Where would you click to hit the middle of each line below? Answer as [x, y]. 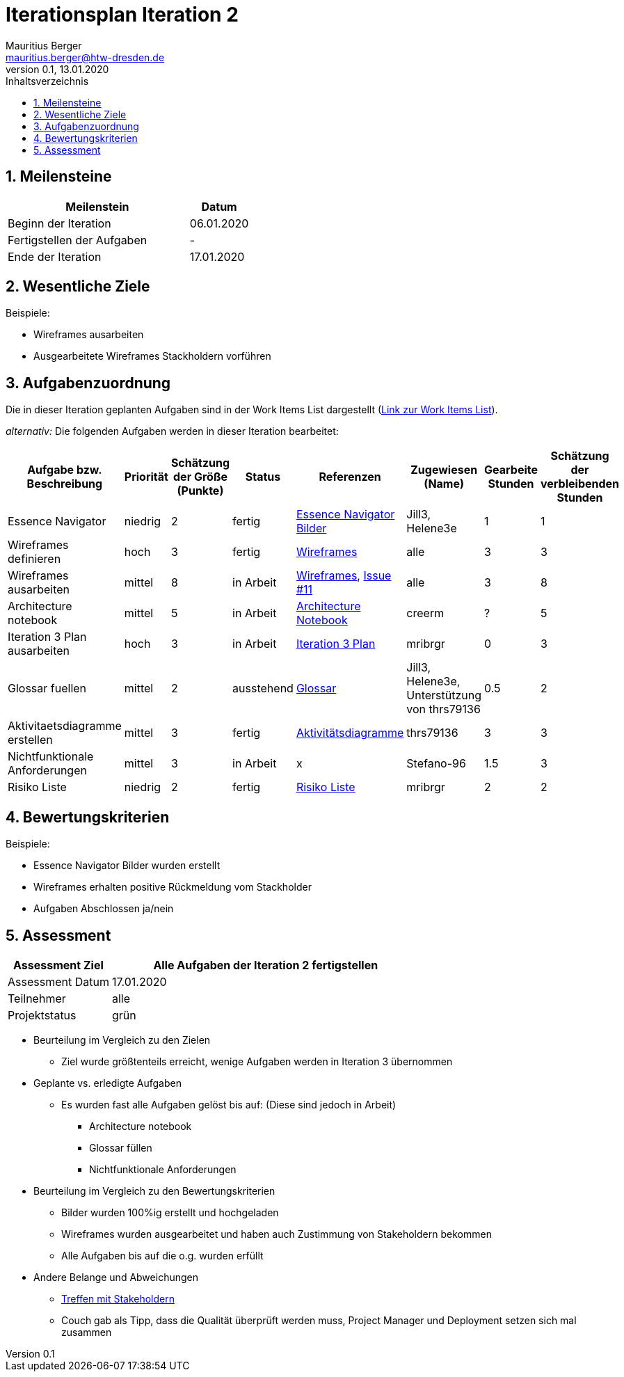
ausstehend [263, 688]
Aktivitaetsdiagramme [65, 726]
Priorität [146, 477]
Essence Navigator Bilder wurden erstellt [127, 866]
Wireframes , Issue [344, 576]
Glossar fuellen [47, 688]
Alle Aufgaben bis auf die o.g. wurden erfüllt [162, 1255]
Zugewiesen [444, 470]
